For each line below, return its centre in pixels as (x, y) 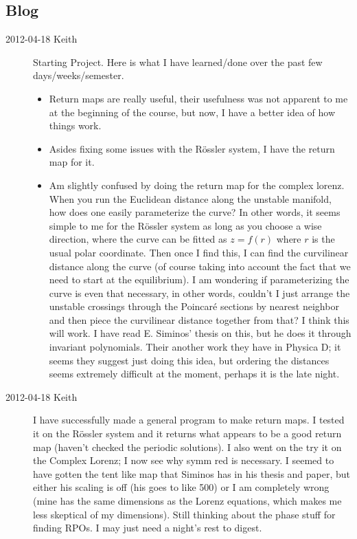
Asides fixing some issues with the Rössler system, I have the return (192, 148)
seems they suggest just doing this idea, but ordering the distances (189, 360)
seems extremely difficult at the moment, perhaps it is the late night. (194, 374)
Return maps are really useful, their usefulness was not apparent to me (198, 98)
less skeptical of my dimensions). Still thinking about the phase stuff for (184, 514)
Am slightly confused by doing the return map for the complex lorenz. (197, 185)
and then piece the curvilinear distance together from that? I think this (199, 319)
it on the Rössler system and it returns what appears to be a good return (187, 433)
